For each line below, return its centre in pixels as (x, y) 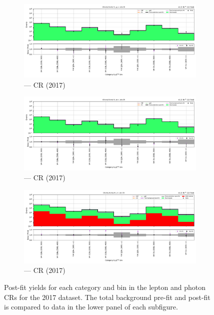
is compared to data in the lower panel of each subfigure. (91, 307)
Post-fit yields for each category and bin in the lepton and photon (105, 287)
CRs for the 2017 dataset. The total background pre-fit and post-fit (107, 297)
